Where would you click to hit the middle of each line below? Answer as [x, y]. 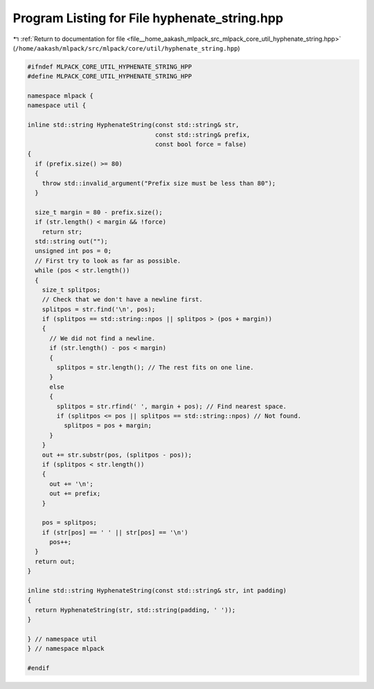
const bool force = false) [201, 145]
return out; [55, 561]
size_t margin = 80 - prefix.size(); [99, 212]
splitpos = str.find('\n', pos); [99, 309]
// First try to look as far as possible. [108, 261]
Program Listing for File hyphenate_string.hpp [148, 18]
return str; [62, 232]
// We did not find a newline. [103, 338]
